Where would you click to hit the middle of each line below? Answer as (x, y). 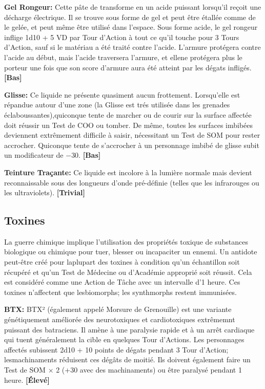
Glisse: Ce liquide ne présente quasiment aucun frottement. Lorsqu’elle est (122, 94)
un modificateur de (34, 155)
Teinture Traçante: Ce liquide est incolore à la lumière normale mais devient (128, 172)
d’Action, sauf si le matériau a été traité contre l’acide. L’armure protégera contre (132, 47)
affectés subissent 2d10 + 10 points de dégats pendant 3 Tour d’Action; (116, 349)
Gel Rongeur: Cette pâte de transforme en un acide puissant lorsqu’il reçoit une (133, 7)
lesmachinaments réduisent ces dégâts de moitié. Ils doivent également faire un (127, 359)
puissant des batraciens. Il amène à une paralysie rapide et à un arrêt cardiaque (129, 329)
